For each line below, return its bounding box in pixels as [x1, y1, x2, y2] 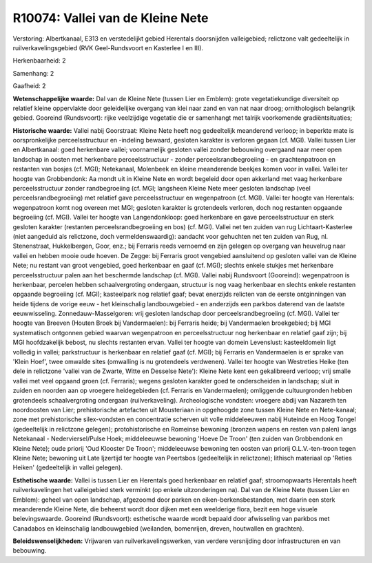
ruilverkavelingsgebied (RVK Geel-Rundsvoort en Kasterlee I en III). [12, 43, 203, 52]
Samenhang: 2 [12, 69, 54, 77]
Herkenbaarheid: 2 [12, 56, 66, 65]
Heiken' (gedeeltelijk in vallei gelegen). [12, 463, 123, 471]
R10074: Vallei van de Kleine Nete [12, 10, 209, 25]
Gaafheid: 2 [12, 82, 46, 90]
